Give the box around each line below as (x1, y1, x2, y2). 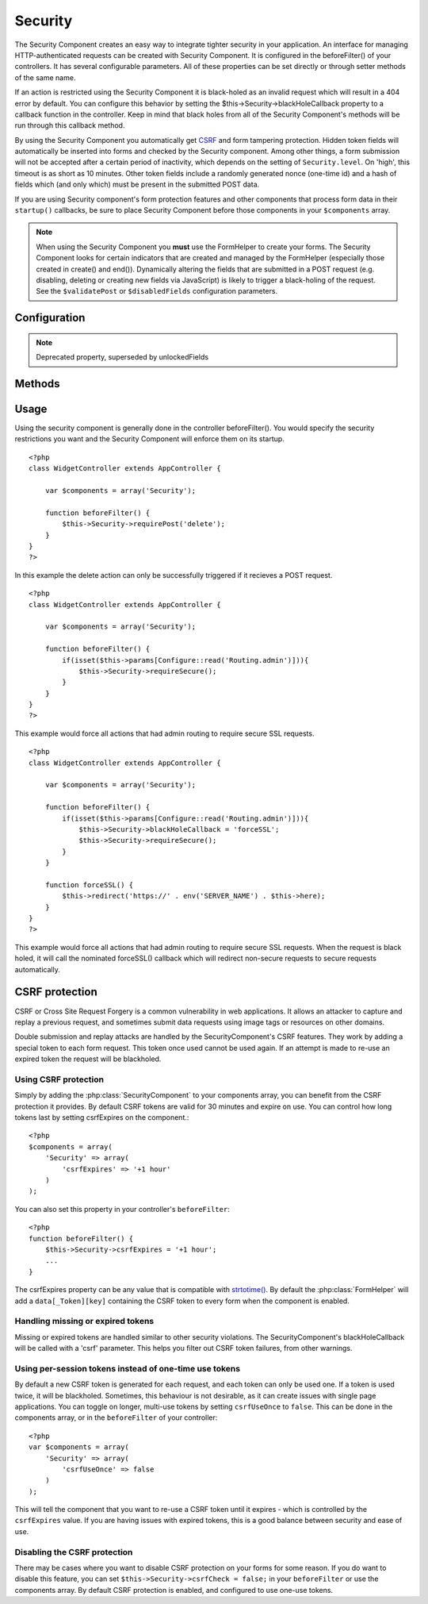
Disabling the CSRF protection (14, 1546, 133, 1557)
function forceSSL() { (44, 880, 134, 889)
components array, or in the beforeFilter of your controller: (14, 1413, 218, 1422)
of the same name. (14, 72, 76, 83)
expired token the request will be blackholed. (14, 1054, 162, 1064)
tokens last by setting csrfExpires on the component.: (14, 1113, 189, 1122)
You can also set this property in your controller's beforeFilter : (14, 1204, 230, 1214)
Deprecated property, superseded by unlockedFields (36, 352, 209, 362)
